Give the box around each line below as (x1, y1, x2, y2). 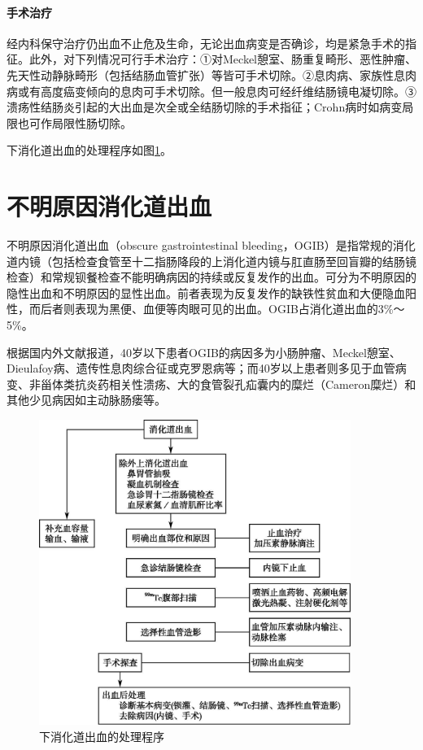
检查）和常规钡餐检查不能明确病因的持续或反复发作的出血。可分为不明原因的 (7, 268, 416, 286)
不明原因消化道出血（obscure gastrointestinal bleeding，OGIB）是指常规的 (7, 237, 393, 254)
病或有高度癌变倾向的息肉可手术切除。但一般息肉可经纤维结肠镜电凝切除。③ (7, 82, 416, 99)
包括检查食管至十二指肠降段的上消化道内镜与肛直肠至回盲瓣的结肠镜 (51, 252, 416, 269)
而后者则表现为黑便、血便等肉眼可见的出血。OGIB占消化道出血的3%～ (28, 300, 405, 317)
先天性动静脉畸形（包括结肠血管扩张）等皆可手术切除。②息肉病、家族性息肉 (7, 66, 416, 83)
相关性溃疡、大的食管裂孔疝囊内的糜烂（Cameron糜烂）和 (108, 375, 416, 392)
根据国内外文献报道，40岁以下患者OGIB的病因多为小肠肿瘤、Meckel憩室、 (7, 343, 401, 360)
